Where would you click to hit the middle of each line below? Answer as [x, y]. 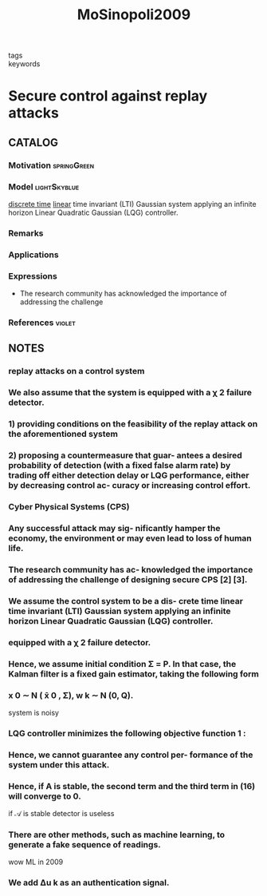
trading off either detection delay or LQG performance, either [129, 475]
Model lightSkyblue [44, 187]
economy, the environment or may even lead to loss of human [130, 538]
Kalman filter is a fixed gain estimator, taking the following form [133, 674]
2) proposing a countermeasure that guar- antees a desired [126, 455]
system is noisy [34, 712]
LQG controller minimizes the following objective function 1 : [127, 733]
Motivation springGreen [51, 165]
